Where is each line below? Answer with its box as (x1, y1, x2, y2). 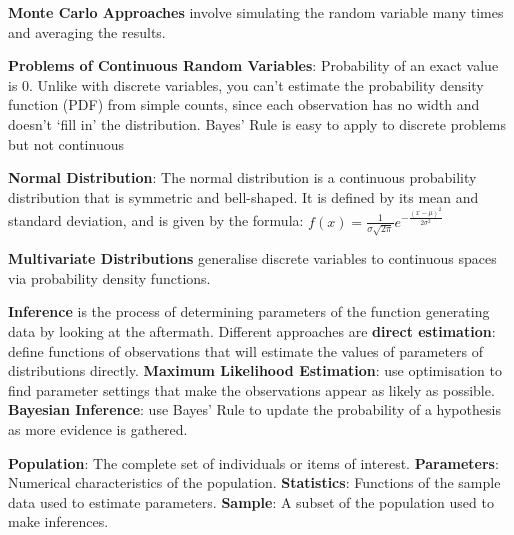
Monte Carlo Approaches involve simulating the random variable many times (8, 2, 504, 22)
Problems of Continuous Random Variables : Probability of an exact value (8, 55, 499, 76)
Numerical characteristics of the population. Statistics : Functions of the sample (8, 472, 501, 493)
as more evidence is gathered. (8, 418, 188, 439)
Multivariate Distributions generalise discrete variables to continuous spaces (8, 248, 497, 269)
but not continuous (8, 133, 124, 154)
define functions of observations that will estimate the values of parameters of (8, 340, 484, 361)
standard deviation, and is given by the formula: (8, 210, 304, 231)
